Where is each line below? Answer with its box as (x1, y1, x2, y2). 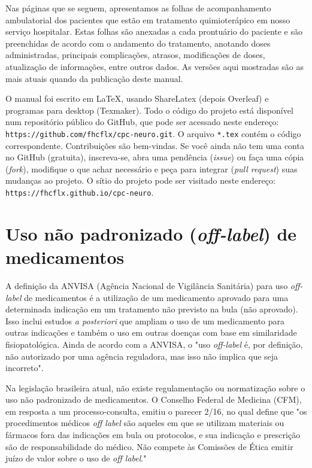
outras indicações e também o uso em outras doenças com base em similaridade (5, 326, 297, 339)
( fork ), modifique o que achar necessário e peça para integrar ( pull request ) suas (5, 162, 298, 175)
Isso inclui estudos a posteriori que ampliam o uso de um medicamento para (5, 314, 285, 327)
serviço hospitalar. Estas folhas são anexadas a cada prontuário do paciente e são (5, 25, 303, 38)
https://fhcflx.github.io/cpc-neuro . (5, 186, 154, 198)
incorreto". (5, 361, 44, 374)
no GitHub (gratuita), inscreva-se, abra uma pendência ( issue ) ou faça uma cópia (5, 151, 304, 163)
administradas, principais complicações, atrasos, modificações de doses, (5, 48, 265, 61)
